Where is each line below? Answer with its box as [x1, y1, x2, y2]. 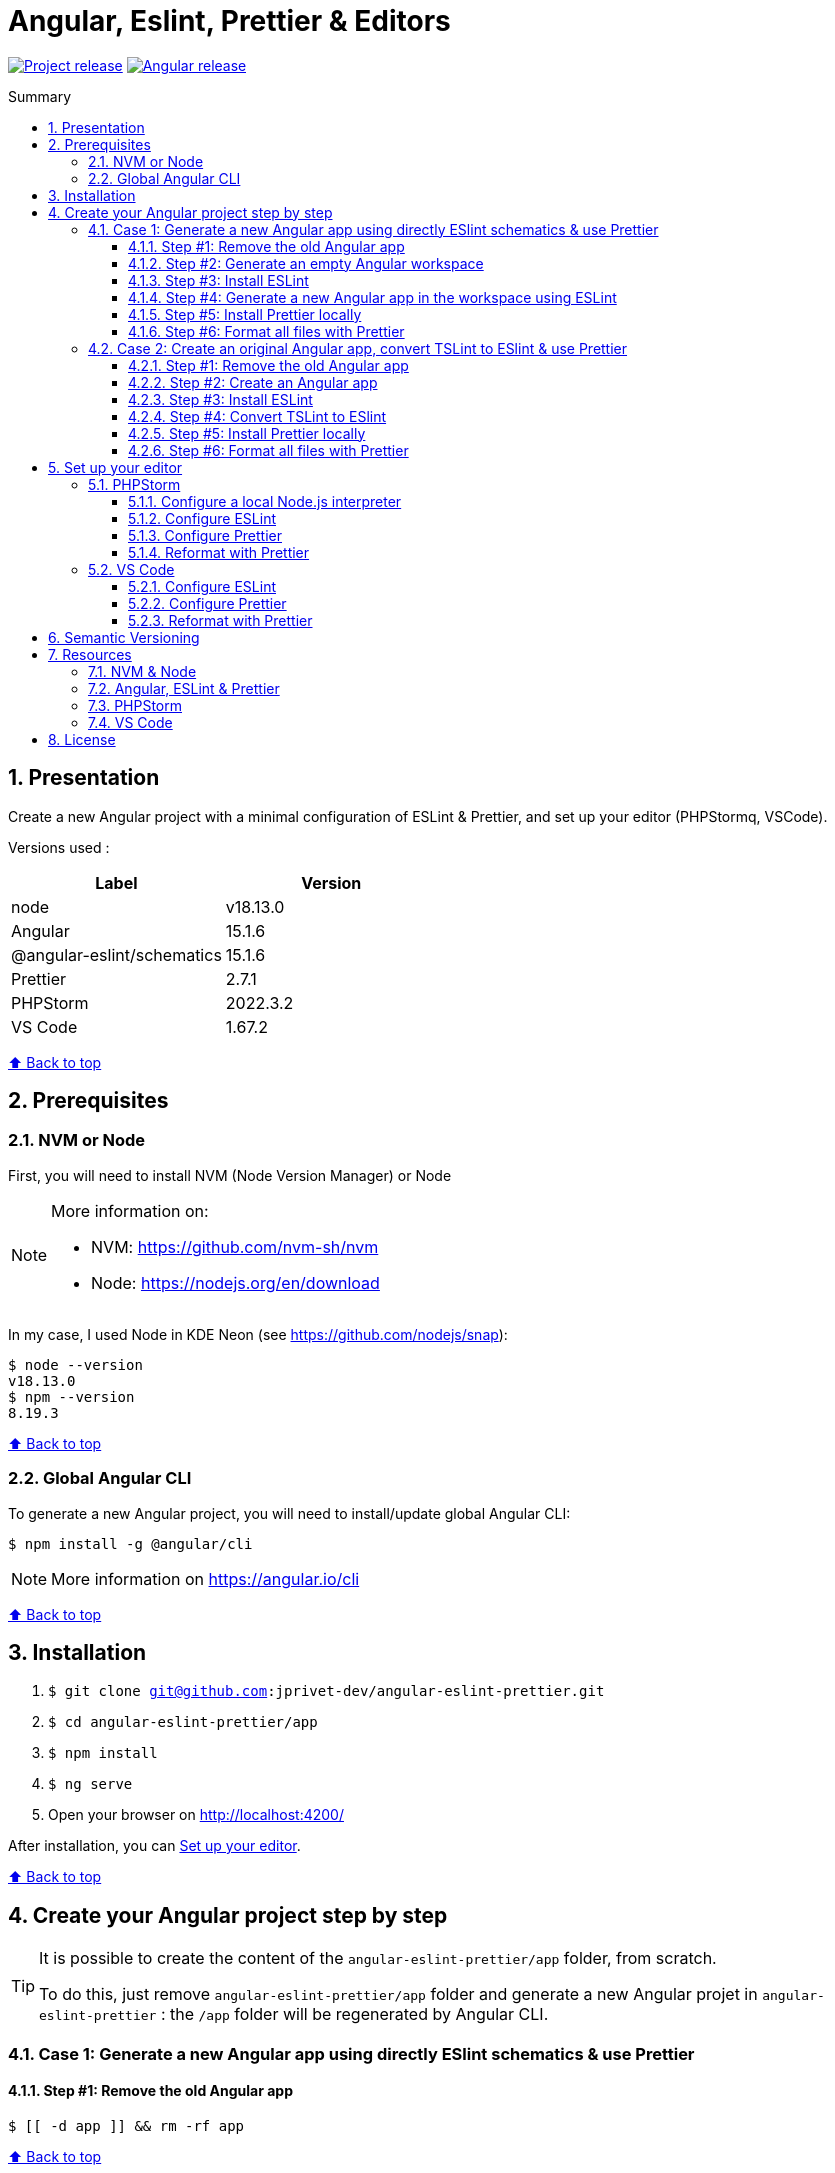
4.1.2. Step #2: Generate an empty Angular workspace [128, 254, 484, 272]
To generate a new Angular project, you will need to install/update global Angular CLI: [8, 1504, 571, 1522]
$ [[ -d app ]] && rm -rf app [8, 2117, 245, 2134]
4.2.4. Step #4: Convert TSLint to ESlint [128, 407, 387, 425]
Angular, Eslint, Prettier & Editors [8, 4, 451, 38]
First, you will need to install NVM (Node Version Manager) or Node [8, 1166, 452, 1184]
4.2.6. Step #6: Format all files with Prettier [128, 441, 409, 459]
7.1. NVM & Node [88, 662, 197, 680]
